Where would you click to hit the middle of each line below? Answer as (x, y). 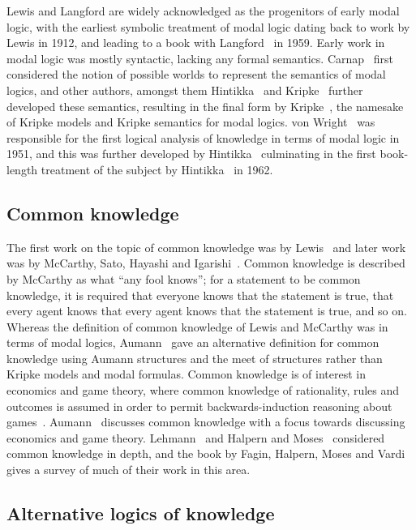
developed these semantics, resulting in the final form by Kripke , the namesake (205, 106)
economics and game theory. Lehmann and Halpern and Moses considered (196, 437)
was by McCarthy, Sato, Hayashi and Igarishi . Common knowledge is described (206, 263)
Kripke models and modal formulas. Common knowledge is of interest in (186, 374)
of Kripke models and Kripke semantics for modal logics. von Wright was (191, 122)
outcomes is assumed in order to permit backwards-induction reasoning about (199, 406)
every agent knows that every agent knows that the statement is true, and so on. (207, 311)
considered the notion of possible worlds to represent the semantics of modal (196, 74)
